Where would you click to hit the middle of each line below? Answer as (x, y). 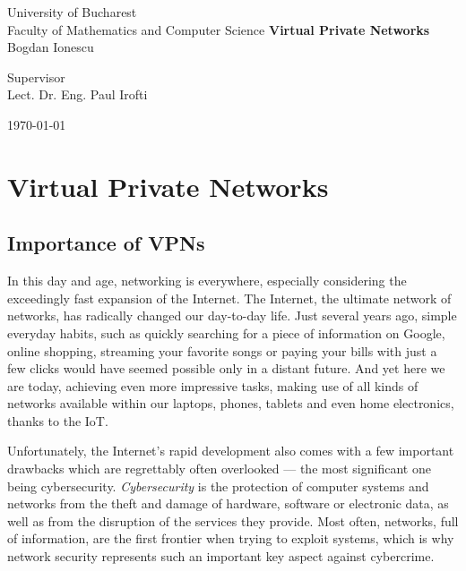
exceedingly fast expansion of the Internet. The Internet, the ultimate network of (229, 298)
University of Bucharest (72, 12)
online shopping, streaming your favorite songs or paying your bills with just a (222, 350)
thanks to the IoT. (58, 420)
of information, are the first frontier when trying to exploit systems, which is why (231, 538)
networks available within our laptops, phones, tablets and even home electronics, (231, 403)
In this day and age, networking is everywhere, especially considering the (207, 281)
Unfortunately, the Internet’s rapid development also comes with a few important (231, 451)
